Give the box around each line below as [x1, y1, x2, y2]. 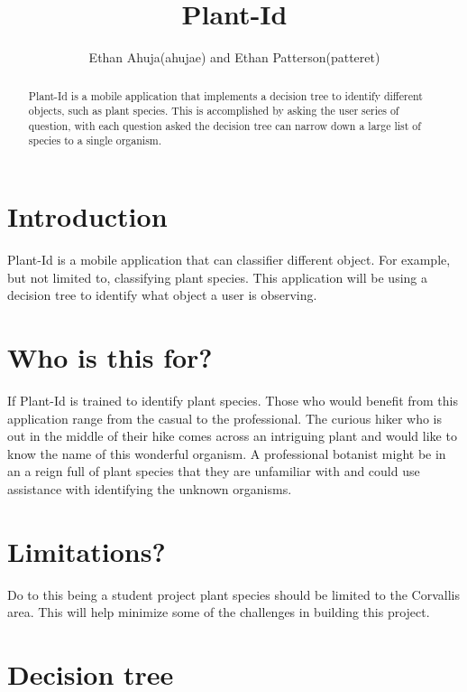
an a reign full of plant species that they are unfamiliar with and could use [7, 462, 420, 481]
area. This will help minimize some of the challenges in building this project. [7, 603, 430, 622]
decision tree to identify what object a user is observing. [7, 285, 317, 304]
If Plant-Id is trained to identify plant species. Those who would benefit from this [7, 390, 459, 409]
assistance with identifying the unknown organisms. [7, 479, 292, 498]
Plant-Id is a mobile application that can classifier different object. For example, [7, 250, 451, 269]
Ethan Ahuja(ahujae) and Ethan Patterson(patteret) [88, 48, 380, 67]
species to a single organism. [28, 133, 162, 148]
